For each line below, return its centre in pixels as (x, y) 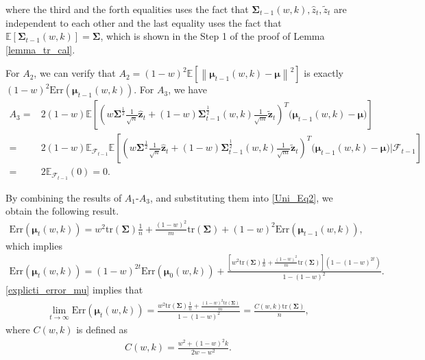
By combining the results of (64, 197)
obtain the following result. (62, 211)
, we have (187, 89)
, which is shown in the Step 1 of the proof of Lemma (212, 36)
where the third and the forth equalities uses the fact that (127, 9)
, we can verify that (75, 73)
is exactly (324, 73)
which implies (34, 245)
